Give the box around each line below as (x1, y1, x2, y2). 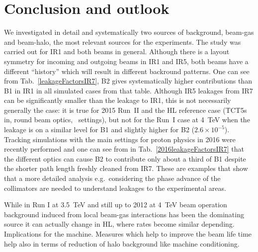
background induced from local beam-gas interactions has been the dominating (4, 209, 244, 219)
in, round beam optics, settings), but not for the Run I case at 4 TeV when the (4, 114, 250, 125)
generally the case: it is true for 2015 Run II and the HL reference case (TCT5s (4, 104, 247, 115)
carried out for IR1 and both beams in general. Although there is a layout (4, 46, 230, 57)
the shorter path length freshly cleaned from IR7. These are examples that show (4, 163, 248, 173)
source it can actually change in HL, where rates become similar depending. (4, 219, 235, 229)
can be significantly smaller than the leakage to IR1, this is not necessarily (4, 95, 231, 105)
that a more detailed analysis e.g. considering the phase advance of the (4, 173, 221, 183)
